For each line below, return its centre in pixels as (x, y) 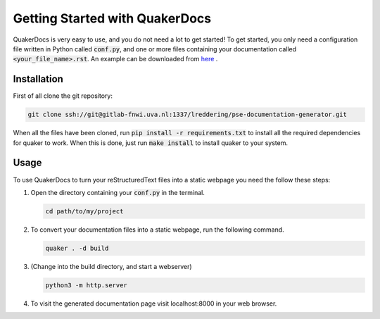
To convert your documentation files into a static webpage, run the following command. (157, 230)
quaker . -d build (77, 248)
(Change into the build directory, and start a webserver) (112, 266)
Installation (38, 79)
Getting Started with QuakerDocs (112, 18)
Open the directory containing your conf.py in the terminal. (118, 192)
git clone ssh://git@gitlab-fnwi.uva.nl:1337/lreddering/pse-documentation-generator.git (188, 115)
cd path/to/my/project (84, 211)
